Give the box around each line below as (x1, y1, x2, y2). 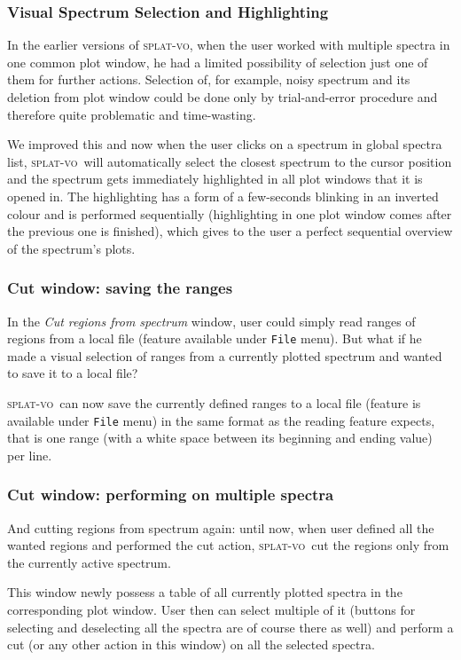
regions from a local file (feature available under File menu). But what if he (7, 329, 422, 348)
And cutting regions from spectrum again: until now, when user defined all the (7, 518, 434, 537)
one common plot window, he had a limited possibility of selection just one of (7, 52, 428, 71)
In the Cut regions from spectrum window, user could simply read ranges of (7, 311, 416, 330)
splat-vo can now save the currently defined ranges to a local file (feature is (7, 394, 421, 412)
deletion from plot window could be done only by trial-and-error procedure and (7, 88, 438, 106)
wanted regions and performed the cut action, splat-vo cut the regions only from (7, 536, 449, 554)
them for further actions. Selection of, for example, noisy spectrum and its (7, 70, 410, 89)
